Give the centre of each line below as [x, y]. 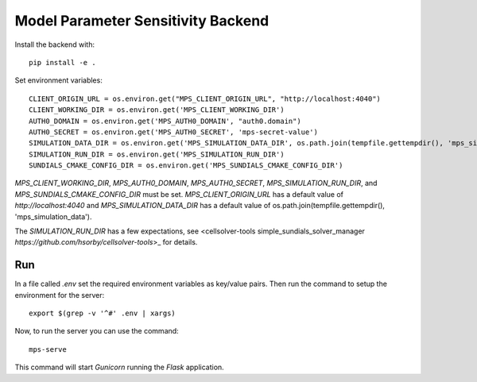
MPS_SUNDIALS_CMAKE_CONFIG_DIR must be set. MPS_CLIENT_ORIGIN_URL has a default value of [179, 194]
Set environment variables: [58, 80]
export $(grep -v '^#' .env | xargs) [103, 313]
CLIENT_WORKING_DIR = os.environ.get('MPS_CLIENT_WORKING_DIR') [157, 110]
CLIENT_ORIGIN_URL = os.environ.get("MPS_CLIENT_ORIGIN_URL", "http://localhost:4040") [205, 98]
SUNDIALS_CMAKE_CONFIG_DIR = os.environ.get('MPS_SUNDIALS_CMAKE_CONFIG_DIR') [186, 166]
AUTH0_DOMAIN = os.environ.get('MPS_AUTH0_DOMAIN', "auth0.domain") [165, 121]
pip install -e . [62, 62]
